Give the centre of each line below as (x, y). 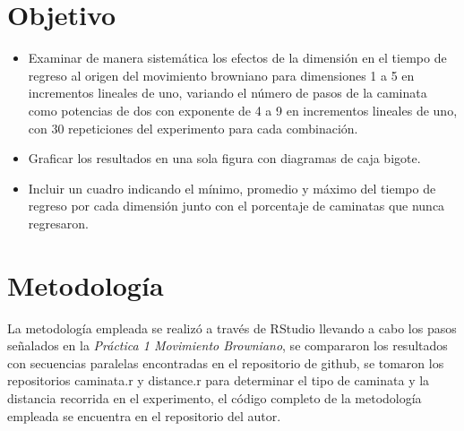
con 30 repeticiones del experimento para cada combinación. (193, 128)
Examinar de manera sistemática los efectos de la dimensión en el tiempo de (237, 58)
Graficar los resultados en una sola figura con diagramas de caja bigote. (224, 158)
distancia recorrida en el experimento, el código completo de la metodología (215, 397)
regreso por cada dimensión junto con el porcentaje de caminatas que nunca (236, 206)
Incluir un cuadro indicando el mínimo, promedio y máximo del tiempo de (232, 188)
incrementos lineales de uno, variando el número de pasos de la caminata (228, 93)
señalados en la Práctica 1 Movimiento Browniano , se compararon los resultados (228, 345)
